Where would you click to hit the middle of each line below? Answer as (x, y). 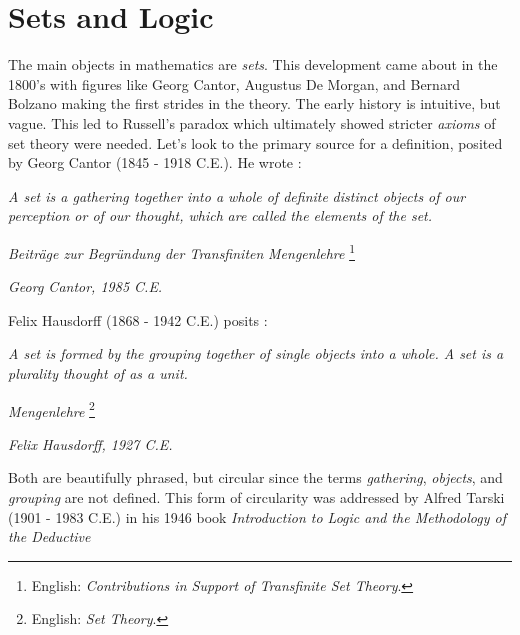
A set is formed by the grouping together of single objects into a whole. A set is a (256, 353)
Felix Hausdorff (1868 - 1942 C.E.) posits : (138, 319)
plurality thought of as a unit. (98, 372)
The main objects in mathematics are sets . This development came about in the (253, 64)
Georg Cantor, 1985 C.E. (85, 286)
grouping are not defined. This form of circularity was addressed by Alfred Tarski (256, 496)
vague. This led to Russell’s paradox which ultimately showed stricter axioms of (252, 122)
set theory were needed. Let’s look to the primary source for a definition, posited (255, 142)
